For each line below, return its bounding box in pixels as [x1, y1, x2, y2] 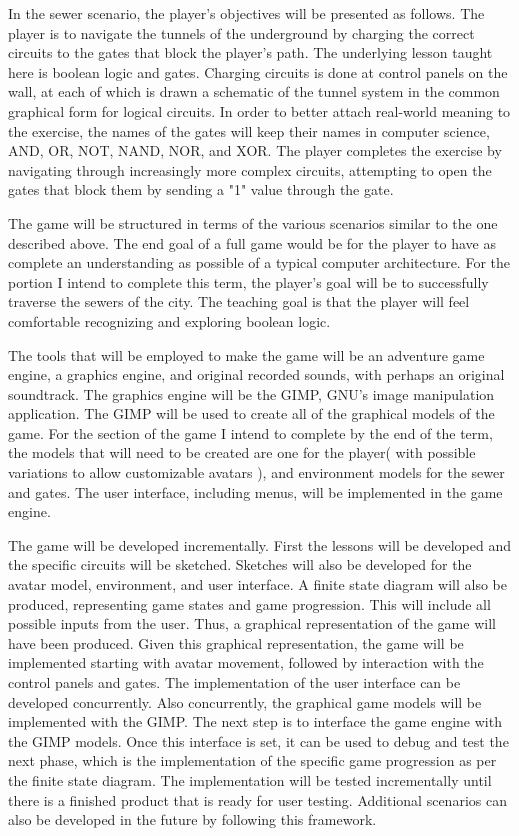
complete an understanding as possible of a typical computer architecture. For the [8, 252, 510, 273]
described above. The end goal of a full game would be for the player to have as [8, 232, 496, 253]
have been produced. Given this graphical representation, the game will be [8, 632, 464, 653]
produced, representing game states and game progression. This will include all [8, 593, 491, 614]
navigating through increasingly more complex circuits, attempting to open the [8, 159, 492, 180]
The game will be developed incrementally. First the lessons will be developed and [8, 534, 512, 555]
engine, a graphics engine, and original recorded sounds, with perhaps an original [8, 364, 505, 385]
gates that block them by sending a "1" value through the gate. [8, 179, 394, 200]
